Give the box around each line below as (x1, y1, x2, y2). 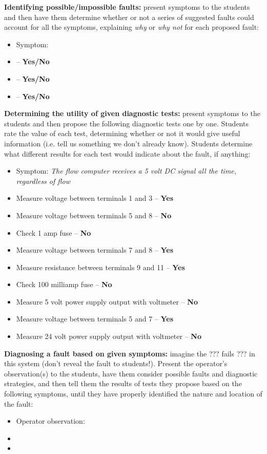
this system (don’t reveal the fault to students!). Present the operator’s (4, 358, 228, 369)
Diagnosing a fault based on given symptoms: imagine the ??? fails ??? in (4, 348, 255, 358)
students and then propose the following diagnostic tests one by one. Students (4, 118, 249, 128)
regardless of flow (16, 175, 71, 186)
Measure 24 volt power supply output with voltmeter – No (16, 331, 202, 342)
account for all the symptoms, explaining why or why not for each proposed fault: (4, 22, 259, 32)
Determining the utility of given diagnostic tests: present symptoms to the (4, 108, 260, 119)
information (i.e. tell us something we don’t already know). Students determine (4, 138, 253, 148)
